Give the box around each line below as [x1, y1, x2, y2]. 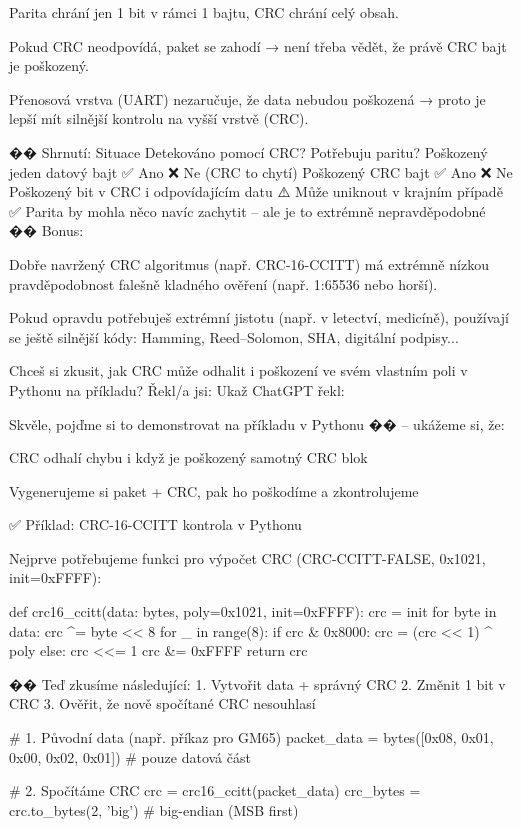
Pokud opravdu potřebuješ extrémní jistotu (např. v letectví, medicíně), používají [9, 307, 509, 328]
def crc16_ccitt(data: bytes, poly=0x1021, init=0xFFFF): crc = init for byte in [9, 601, 497, 622]
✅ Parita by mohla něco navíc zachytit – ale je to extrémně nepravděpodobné [9, 200, 486, 221]
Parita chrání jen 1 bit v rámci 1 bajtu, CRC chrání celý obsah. [9, 2, 399, 22]
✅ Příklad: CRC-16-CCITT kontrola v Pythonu [9, 514, 302, 535]
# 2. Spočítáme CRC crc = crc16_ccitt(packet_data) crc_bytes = [9, 780, 421, 801]
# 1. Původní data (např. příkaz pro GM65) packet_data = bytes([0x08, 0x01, [9, 727, 494, 748]
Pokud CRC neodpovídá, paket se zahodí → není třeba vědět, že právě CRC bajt [9, 35, 507, 56]
